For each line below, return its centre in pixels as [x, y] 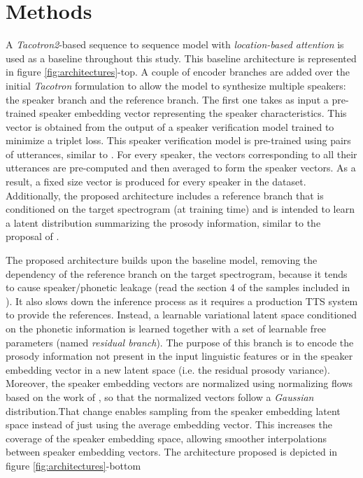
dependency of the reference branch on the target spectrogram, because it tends [177, 273]
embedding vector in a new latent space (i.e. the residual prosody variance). [168, 369]
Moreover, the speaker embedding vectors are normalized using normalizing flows [179, 383]
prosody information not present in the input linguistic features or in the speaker [179, 356]
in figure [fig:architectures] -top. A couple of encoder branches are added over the [178, 72]
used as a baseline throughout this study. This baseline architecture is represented [181, 58]
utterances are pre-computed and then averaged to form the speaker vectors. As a [181, 168]
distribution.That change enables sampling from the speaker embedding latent [173, 410]
